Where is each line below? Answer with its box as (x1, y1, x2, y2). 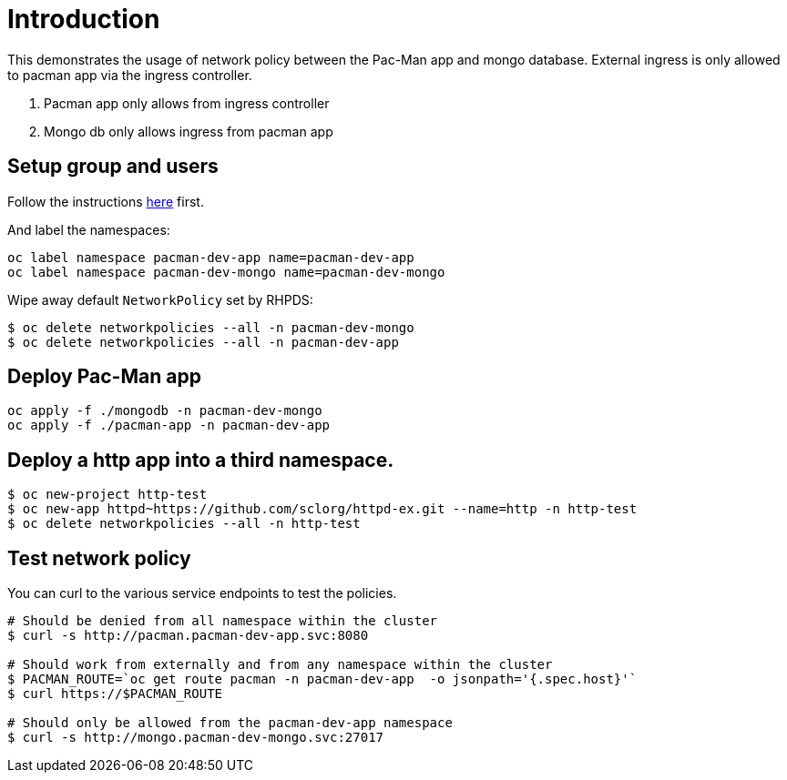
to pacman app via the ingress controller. (7, 66, 252, 83)
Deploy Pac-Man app (7, 365, 201, 389)
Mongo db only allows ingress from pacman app (44, 123, 333, 139)
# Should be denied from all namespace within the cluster (7, 613, 438, 629)
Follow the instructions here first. (7, 193, 204, 209)
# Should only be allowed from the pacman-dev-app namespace (7, 715, 453, 731)
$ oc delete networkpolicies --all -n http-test (7, 516, 361, 532)
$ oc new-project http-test (7, 487, 208, 502)
